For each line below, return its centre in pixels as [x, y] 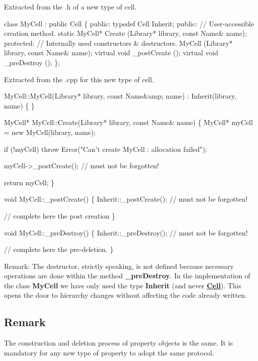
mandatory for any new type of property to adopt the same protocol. [109, 352]
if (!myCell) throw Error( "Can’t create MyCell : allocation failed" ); [106, 149]
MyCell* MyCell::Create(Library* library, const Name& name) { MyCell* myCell [129, 122]
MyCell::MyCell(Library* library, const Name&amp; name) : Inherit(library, [120, 96]
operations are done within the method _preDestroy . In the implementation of [127, 276]
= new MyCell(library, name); [50, 132]
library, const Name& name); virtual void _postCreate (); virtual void [111, 53]
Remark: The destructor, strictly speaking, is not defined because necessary [119, 266]
